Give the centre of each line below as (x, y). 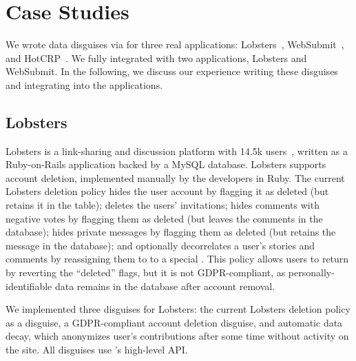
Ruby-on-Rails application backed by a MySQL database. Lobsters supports (166, 164)
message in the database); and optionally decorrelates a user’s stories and (160, 245)
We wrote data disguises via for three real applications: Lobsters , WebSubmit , (175, 44)
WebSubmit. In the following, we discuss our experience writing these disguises (172, 71)
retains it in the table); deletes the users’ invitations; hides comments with (163, 205)
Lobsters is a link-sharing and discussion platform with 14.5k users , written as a (177, 151)
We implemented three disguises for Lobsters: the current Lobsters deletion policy (178, 309)
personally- (311, 272)
